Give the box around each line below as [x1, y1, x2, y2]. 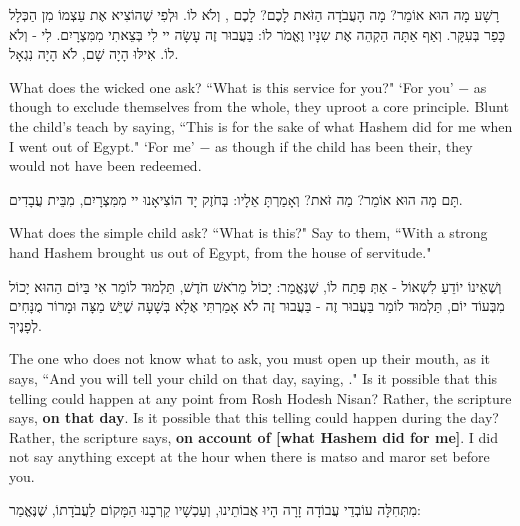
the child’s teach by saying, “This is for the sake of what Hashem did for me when [9, 115, 513, 136]
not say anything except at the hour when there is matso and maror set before [9, 446, 490, 467]
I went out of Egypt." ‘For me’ [9, 135, 195, 156]
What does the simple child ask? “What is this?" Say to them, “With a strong [9, 222, 488, 243]
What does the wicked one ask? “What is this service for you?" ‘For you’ [9, 76, 454, 97]
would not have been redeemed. [9, 155, 202, 176]
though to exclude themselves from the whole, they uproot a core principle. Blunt [9, 96, 509, 117]
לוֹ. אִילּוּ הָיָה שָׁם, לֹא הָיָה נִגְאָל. [9, 43, 179, 64]
